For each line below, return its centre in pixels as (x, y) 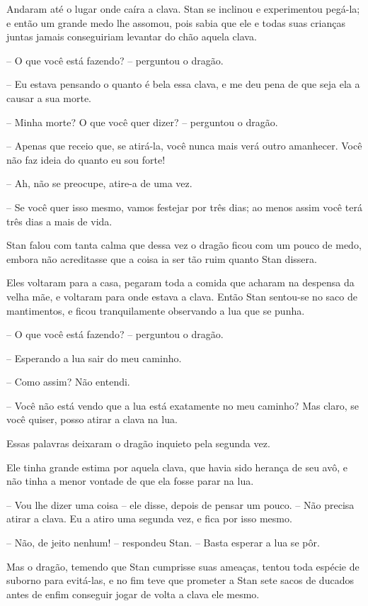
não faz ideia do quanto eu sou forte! (86, 159)
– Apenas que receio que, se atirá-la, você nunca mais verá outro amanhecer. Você (184, 146)
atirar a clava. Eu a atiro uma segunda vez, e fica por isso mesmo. (149, 518)
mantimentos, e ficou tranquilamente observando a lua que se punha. (156, 310)
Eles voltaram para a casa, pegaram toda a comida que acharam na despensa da (180, 282)
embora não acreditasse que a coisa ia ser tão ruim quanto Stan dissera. (162, 258)
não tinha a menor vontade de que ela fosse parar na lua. (130, 481)
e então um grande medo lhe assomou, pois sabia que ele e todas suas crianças (176, 22)
